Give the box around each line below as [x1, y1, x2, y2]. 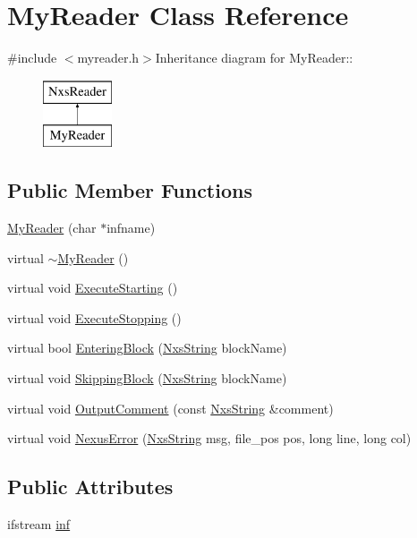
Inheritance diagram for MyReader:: [155, 48, 353, 67]
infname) [106, 218, 156, 237]
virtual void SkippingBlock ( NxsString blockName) [7, 369, 287, 388]
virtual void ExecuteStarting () [7, 278, 178, 297]
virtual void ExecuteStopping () [7, 308, 182, 327]
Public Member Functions [7, 176, 252, 204]
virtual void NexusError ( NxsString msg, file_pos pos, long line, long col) [7, 429, 412, 448]
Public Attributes [7, 473, 174, 500]
